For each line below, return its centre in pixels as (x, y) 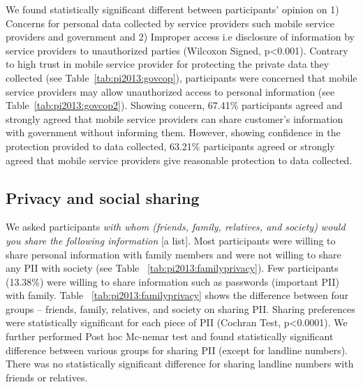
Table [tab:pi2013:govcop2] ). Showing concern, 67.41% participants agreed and (174, 105)
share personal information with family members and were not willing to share (173, 254)
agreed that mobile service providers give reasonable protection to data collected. (179, 160)
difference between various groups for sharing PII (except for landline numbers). (177, 350)
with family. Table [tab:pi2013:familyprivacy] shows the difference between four (177, 295)
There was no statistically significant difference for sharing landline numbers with (180, 364)
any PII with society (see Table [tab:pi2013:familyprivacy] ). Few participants (172, 268)
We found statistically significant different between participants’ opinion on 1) (172, 9)
